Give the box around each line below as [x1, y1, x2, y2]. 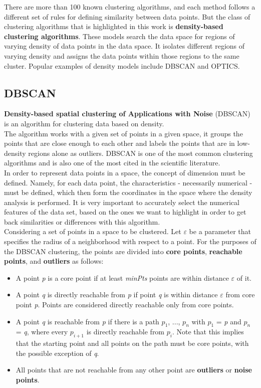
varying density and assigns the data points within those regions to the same [4, 50, 239, 61]
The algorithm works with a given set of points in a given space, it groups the [4, 128, 243, 138]
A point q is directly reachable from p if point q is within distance [16, 289, 218, 300]
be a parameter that [189, 226, 251, 237]
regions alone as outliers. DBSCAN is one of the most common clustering [28, 147, 253, 158]
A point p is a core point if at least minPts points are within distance [16, 272, 229, 283]
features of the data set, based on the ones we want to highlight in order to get [4, 207, 246, 217]
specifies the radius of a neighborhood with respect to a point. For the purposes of [4, 236, 256, 247]
